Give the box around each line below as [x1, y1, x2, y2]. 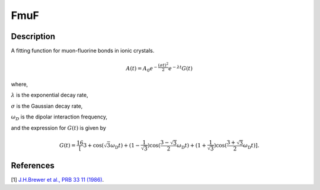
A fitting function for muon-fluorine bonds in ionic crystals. [11, 47, 155, 54]
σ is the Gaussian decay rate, [11, 102, 83, 110]
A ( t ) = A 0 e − [126, 64, 158, 73]
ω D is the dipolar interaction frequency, [11, 113, 108, 121]
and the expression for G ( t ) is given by [11, 124, 107, 131]
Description [11, 31, 56, 41]
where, [11, 80, 28, 88]
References [11, 160, 55, 170]
